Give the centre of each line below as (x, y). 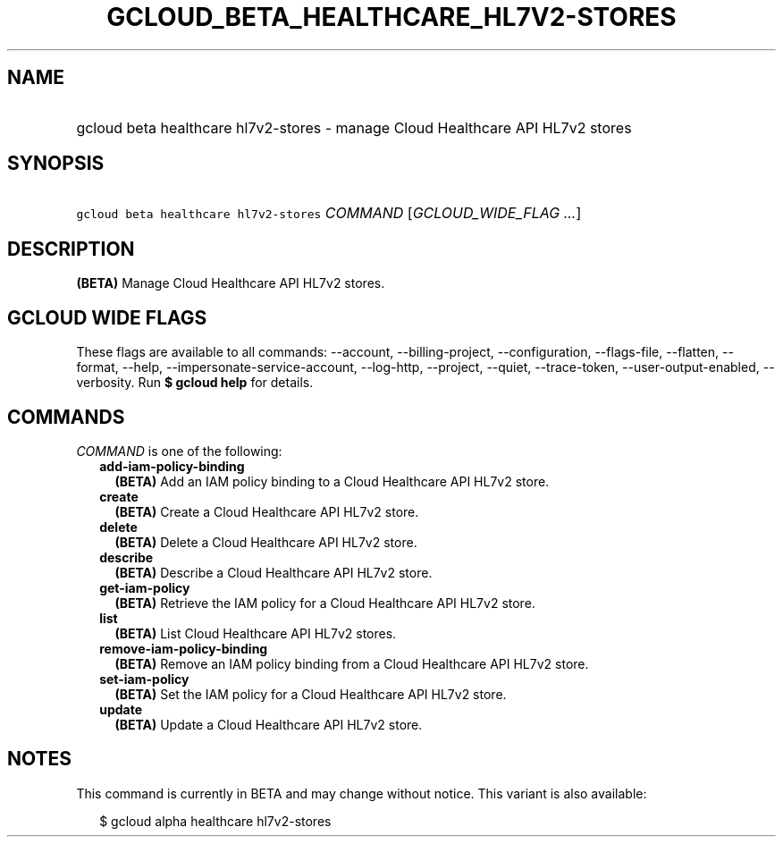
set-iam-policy (144, 679)
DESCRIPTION (71, 249)
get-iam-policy (145, 587)
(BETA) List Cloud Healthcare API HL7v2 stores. (256, 633)
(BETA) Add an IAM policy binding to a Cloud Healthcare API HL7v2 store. (332, 481)
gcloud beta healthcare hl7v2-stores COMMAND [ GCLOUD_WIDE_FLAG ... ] (329, 213)
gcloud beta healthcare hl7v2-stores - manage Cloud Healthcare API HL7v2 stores (354, 127)
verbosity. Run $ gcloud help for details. (195, 383)
